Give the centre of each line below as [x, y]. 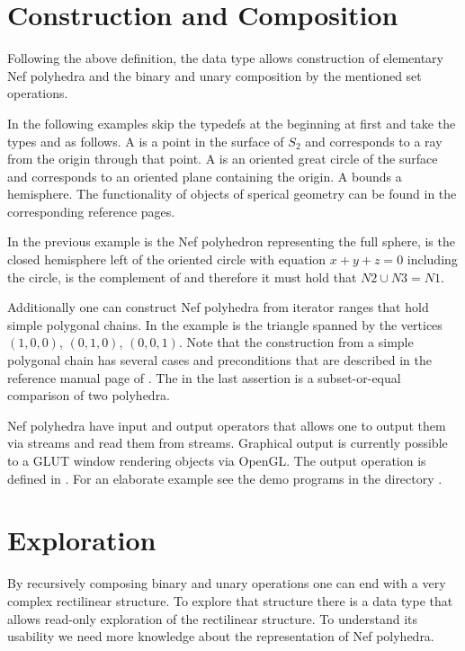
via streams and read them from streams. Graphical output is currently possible [228, 443]
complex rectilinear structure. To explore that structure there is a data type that [230, 600]
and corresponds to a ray [374, 141]
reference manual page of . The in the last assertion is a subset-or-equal [204, 377]
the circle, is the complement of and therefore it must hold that [182, 276]
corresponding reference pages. [91, 211]
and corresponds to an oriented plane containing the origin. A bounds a [205, 176]
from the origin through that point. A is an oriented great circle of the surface [223, 159]
